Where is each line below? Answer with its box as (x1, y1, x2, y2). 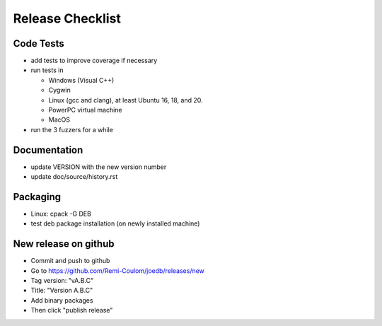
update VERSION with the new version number (30, 163, 167, 171)
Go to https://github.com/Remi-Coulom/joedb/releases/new (30, 266, 205, 275)
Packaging (13, 191, 62, 203)
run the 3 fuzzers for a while (30, 125, 113, 134)
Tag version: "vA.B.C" (30, 276, 94, 285)
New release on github (13, 238, 115, 250)
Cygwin (48, 86, 71, 95)
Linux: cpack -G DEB (30, 209, 92, 218)
